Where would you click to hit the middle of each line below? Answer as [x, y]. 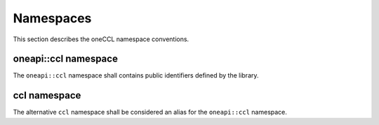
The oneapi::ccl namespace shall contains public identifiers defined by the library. [136, 75]
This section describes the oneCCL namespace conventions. [101, 39]
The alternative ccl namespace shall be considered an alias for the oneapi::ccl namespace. [150, 112]
